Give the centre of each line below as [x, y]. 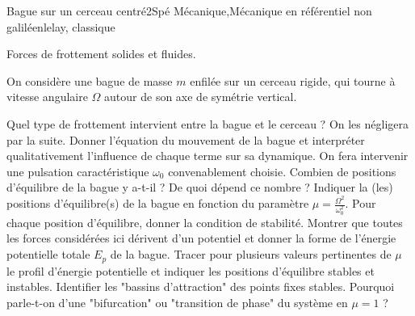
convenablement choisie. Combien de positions [282, 171]
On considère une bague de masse [90, 80]
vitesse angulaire [47, 97]
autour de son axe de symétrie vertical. [201, 97]
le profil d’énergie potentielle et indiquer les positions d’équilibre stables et [191, 270]
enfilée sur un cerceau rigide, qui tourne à [293, 80]
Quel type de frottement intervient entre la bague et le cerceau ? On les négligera [207, 123]
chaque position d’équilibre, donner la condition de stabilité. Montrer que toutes [205, 222]
